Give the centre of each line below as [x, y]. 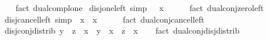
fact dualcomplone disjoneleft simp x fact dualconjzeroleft [140, 8]
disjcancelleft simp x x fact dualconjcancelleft [104, 19]
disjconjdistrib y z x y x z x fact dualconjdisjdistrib [122, 30]
